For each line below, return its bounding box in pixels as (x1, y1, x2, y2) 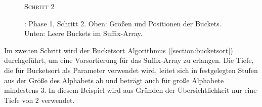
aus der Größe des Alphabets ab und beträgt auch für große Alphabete (4, 75, 224, 85)
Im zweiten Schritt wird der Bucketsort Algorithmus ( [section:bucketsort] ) (4, 45, 233, 55)
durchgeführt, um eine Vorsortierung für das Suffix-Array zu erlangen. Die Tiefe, (4, 55, 254, 65)
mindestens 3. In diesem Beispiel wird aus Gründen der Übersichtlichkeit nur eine (4, 85, 257, 95)
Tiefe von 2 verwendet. (4, 94, 75, 105)
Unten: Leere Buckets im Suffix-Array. (24, 28, 143, 39)
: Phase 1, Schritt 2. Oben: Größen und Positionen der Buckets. (24, 18, 222, 28)
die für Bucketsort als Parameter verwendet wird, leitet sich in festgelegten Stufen (4, 64, 258, 75)
